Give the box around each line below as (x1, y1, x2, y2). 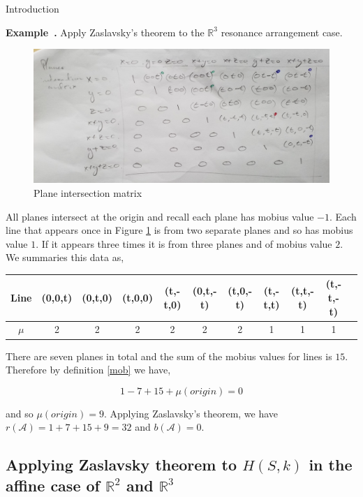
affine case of (6, 474, 100, 496)
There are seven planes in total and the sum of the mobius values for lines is (6, 348, 332, 363)
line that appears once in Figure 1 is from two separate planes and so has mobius (6, 223, 353, 237)
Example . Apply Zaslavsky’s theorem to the (6, 24, 205, 39)
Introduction (6, 1, 59, 15)
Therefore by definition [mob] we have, (6, 362, 171, 377)
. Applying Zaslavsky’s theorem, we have (103, 406, 279, 420)
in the (309, 454, 353, 475)
